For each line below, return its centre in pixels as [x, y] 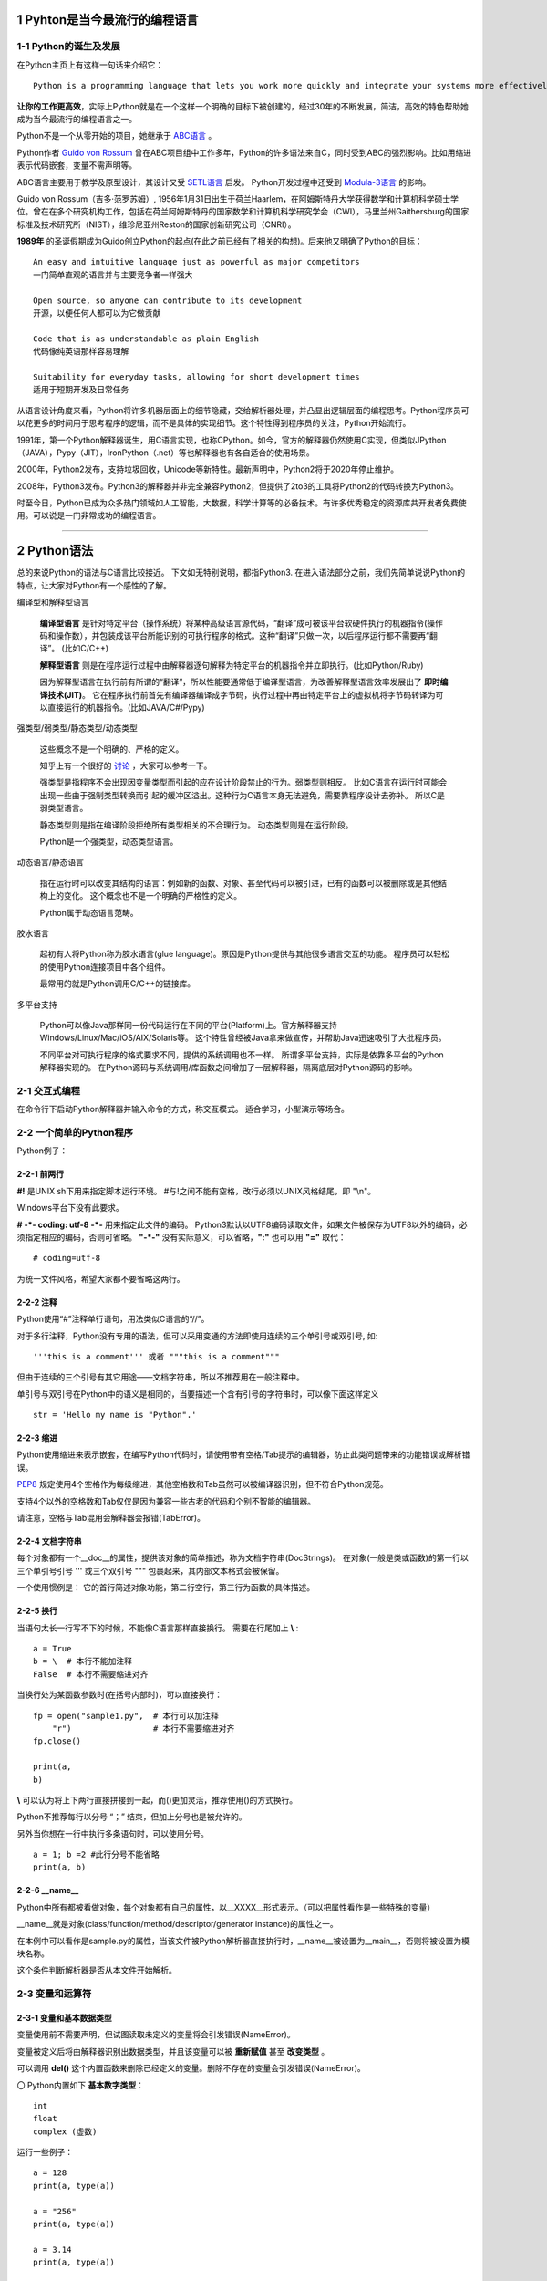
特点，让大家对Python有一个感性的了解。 [94, 585]
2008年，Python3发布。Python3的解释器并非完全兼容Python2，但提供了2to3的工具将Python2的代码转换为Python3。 [238, 486]
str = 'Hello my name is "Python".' [115, 1415]
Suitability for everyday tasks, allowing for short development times [196, 377]
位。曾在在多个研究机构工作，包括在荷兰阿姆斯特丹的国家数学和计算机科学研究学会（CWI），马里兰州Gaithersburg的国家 [243, 212]
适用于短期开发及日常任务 [81, 390]
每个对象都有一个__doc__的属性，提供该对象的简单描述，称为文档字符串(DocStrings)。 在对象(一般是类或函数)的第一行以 [243, 1558]
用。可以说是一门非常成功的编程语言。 [89, 516]
